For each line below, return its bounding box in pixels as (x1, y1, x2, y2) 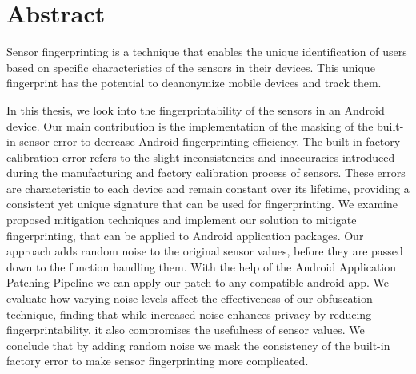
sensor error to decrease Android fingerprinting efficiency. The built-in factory (19, 133, 401, 150)
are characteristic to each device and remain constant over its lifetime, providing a (6, 179, 410, 196)
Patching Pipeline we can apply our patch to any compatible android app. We (6, 274, 390, 291)
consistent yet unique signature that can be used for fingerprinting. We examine (6, 195, 398, 212)
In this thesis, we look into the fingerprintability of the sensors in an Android (6, 101, 385, 118)
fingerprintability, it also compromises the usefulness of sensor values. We (6, 321, 365, 338)
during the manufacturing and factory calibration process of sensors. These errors (6, 164, 406, 181)
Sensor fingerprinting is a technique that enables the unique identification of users (6, 43, 407, 60)
